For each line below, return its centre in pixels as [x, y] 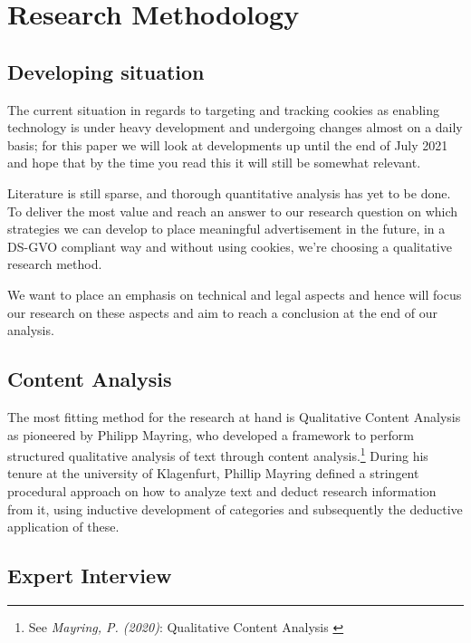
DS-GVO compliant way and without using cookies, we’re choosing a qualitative [230, 246]
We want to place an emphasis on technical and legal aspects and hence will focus [235, 294]
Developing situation [106, 71]
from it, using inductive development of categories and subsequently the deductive [235, 509]
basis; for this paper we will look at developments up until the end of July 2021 [228, 144]
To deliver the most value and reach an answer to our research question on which [233, 211]
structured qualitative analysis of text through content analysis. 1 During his [218, 454]
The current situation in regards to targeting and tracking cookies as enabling [223, 109]
